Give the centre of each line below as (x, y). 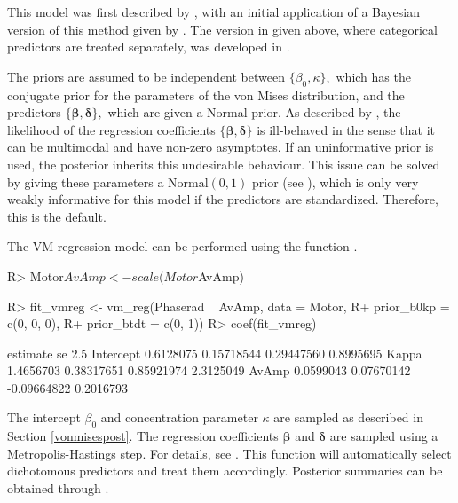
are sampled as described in (348, 417)
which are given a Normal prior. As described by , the (254, 112)
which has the (373, 76)
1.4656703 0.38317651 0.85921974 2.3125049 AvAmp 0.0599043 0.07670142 (209, 370)
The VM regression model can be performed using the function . (182, 246)
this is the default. (57, 216)
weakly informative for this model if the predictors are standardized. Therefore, (223, 199)
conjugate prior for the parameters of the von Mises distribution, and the (206, 94)
